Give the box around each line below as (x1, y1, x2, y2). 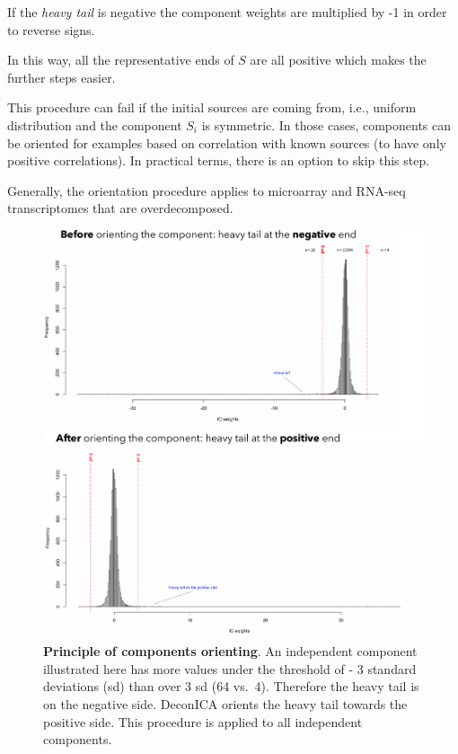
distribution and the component (7, 115, 182, 134)
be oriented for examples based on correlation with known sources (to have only (7, 133, 446, 152)
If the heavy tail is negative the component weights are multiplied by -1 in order (7, 3, 447, 21)
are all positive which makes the (250, 50, 427, 69)
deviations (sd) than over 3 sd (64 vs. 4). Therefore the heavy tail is (43, 677, 419, 696)
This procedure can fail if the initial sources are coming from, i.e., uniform (7, 98, 417, 117)
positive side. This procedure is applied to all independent (43, 712, 363, 731)
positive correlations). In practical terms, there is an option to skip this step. (7, 151, 430, 170)
